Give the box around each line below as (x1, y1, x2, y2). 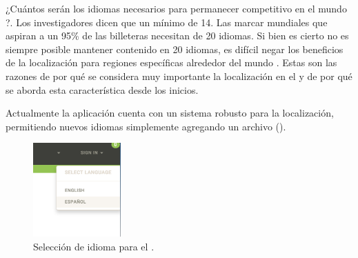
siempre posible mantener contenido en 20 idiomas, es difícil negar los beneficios (6, 41, 344, 56)
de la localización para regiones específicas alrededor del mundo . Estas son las (6, 55, 337, 70)
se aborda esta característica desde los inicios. (6, 82, 199, 97)
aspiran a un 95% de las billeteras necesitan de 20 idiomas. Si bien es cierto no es (6, 28, 349, 43)
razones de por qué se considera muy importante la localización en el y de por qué (6, 68, 352, 83)
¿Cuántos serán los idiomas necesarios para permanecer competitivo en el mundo (6, 1, 347, 15)
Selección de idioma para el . (33, 239, 155, 253)
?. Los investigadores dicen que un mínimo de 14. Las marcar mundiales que (6, 14, 328, 29)
